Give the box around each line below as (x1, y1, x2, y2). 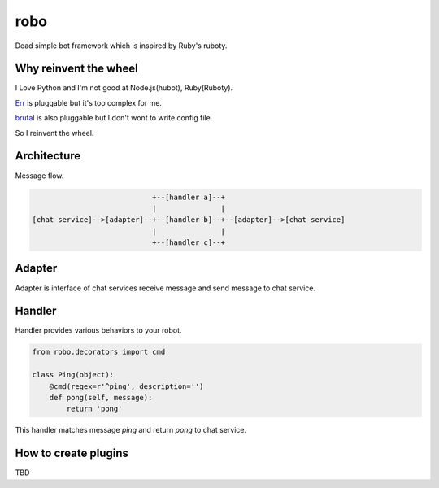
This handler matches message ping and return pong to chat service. (15, 425, 247, 435)
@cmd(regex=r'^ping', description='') (49, 381, 204, 390)
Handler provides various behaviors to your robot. (15, 325, 182, 335)
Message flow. (15, 171, 64, 181)
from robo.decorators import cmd (32, 347, 166, 357)
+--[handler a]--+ (151, 192, 225, 202)
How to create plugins (15, 447, 129, 460)
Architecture (15, 149, 81, 163)
